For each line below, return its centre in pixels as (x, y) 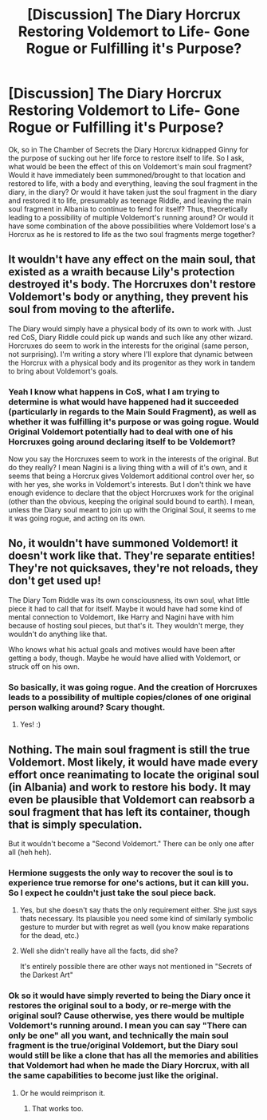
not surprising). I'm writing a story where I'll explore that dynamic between (131, 354)
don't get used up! (55, 581)
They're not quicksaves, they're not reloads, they (133, 568)
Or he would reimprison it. (63, 1093)
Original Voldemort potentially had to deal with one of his (121, 431)
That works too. (57, 1108)
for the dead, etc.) (49, 936)
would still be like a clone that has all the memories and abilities (133, 1055)
